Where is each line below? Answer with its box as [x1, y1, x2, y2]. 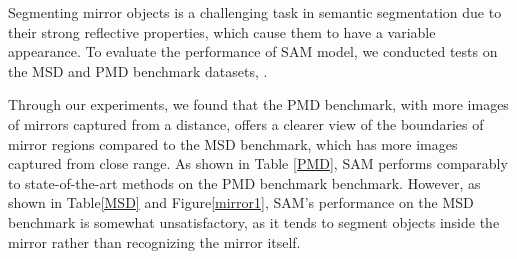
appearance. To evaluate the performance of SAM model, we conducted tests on [8, 41, 498, 62]
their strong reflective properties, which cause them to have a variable [8, 21, 436, 42]
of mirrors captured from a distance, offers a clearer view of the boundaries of [8, 113, 484, 134]
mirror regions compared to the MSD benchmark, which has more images [8, 133, 458, 154]
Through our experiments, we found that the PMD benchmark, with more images [8, 94, 509, 115]
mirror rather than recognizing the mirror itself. [8, 231, 301, 252]
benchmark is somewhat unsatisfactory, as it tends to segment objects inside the [8, 211, 500, 232]
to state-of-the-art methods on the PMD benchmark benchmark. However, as [8, 172, 481, 193]
